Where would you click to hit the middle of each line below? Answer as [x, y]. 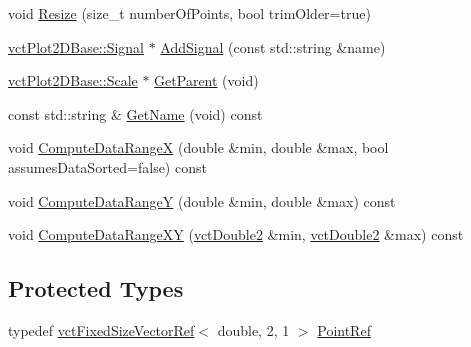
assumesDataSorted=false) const [107, 166]
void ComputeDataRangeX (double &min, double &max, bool [198, 147]
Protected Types [96, 288]
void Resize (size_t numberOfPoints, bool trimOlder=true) [189, 13]
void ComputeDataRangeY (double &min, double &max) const [202, 200]
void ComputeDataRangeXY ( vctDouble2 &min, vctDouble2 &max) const [236, 234]
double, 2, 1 [253, 329]
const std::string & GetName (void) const [135, 113]
